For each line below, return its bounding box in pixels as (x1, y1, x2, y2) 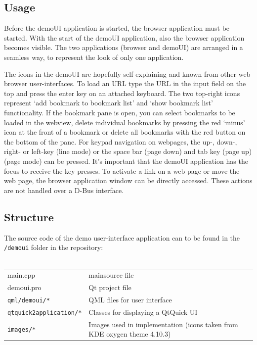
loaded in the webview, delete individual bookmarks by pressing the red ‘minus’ (4, 117, 245, 127)
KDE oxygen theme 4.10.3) (88, 329, 171, 339)
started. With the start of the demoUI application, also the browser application (4, 32, 245, 43)
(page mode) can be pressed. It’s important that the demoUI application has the (4, 155, 248, 166)
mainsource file (88, 270, 134, 280)
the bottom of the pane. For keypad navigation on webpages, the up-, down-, (4, 136, 237, 147)
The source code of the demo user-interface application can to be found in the (4, 232, 240, 243)
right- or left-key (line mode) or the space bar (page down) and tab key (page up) (4, 146, 252, 156)
